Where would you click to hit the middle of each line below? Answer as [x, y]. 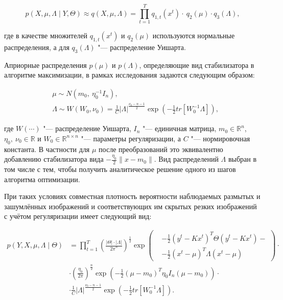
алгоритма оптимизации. [42, 179]
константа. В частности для [47, 149]
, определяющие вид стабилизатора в [197, 65]
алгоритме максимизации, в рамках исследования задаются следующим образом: [129, 75]
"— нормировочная [220, 138]
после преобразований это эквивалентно [161, 149]
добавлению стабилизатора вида [54, 159]
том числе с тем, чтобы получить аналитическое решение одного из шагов [120, 169]
